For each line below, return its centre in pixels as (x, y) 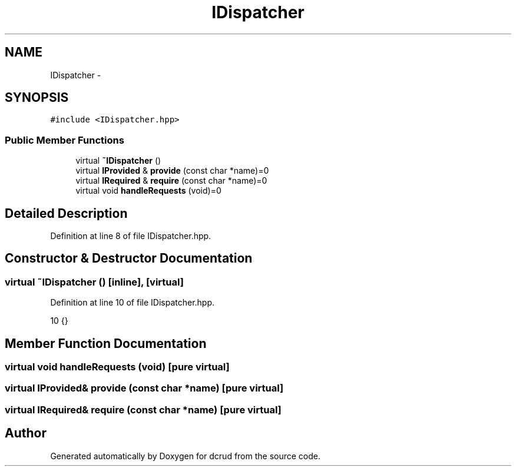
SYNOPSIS (37, 98)
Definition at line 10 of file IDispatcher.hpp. (133, 303)
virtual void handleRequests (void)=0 (148, 191)
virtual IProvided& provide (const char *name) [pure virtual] (144, 388)
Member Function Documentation (106, 343)
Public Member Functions (64, 140)
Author (26, 433)
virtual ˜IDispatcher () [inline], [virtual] (94, 282)
